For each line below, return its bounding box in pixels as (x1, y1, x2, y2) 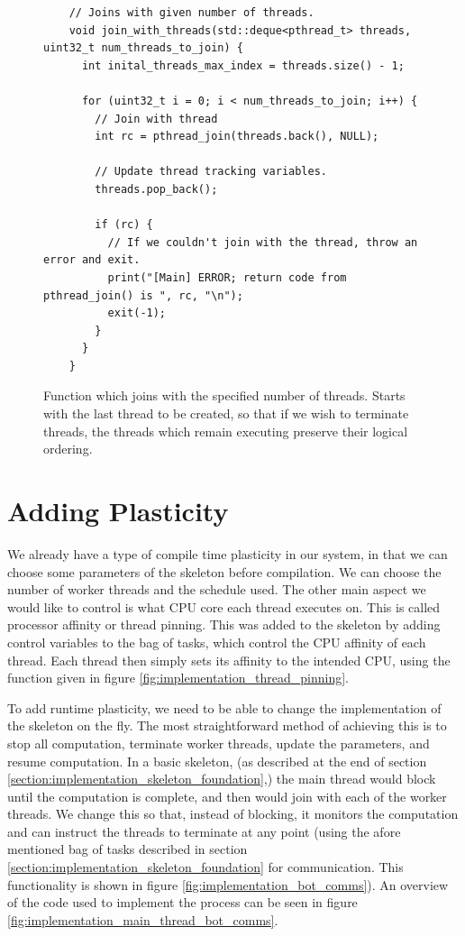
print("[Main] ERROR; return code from (107, 271, 347, 284)
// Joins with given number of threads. (68, 6, 315, 19)
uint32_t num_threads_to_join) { (43, 41, 243, 55)
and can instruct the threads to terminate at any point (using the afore (7, 821, 401, 840)
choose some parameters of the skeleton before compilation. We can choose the (7, 562, 442, 581)
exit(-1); (107, 307, 167, 320)
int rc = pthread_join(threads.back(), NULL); (95, 130, 379, 143)
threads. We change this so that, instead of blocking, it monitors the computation (7, 804, 459, 823)
